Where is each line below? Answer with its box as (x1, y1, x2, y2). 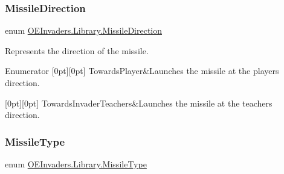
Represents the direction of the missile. (5, 44, 149, 57)
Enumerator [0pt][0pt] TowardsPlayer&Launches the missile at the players (5, 64, 279, 77)
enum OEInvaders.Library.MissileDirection (5, 24, 163, 37)
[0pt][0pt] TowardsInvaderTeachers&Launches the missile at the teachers (5, 96, 273, 109)
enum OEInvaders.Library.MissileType (5, 158, 147, 170)
